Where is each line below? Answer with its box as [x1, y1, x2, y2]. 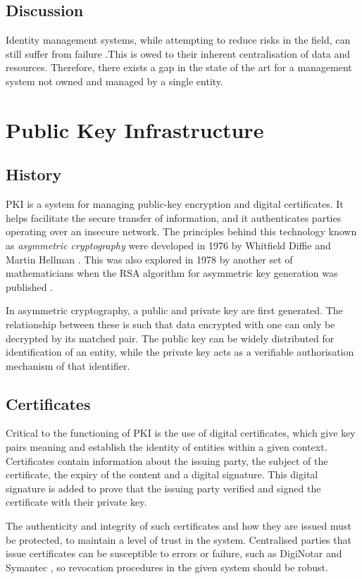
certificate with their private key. [6, 494, 147, 509]
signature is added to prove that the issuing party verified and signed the [6, 480, 321, 495]
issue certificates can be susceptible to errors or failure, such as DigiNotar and [6, 546, 342, 561]
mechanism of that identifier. [6, 358, 130, 373]
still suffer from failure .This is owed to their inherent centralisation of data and [6, 46, 351, 61]
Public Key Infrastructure [6, 115, 264, 144]
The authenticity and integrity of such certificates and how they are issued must [6, 518, 351, 533]
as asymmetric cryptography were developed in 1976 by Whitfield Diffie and [6, 237, 331, 252]
